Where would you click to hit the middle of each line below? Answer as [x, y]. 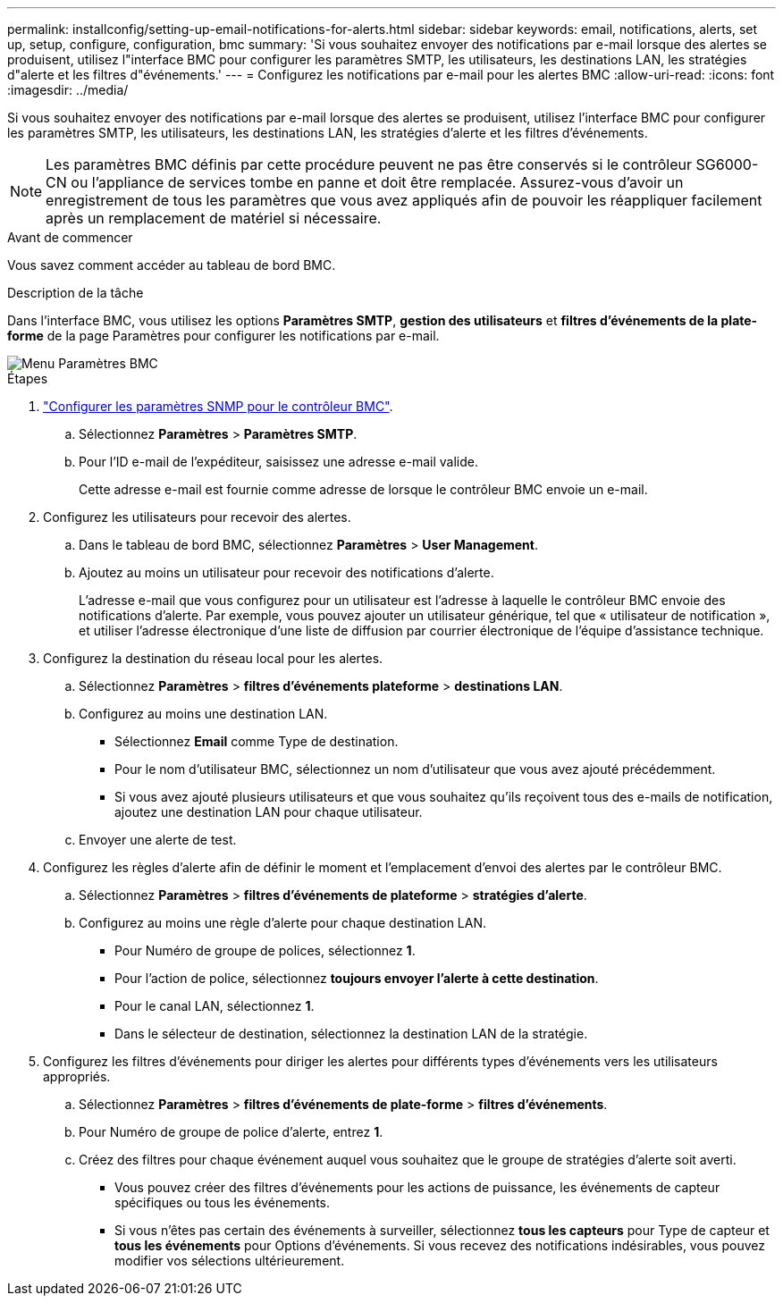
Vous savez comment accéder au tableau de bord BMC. [172, 265]
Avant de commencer [70, 237]
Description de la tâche [76, 293]
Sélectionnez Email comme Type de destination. [257, 741]
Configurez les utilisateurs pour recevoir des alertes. [197, 517]
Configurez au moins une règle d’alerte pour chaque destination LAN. [283, 923]
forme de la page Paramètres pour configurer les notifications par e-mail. [223, 336]
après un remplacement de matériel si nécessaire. [214, 218]
